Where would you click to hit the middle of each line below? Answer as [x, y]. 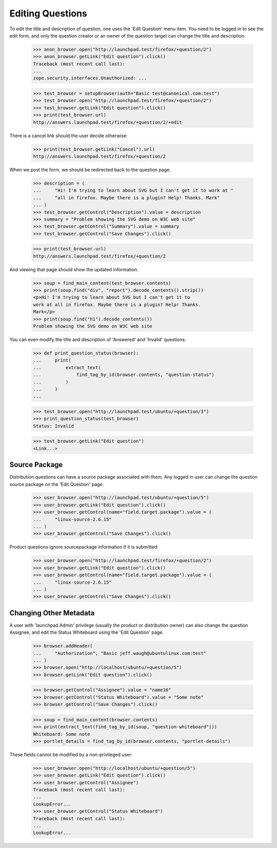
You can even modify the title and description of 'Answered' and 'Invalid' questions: [98, 340]
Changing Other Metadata [52, 613]
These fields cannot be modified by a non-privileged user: [71, 755]
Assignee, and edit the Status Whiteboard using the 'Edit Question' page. [87, 632]
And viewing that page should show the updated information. [74, 269]
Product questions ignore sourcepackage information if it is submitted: [84, 547]
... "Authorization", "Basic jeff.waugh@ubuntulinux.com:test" [120, 653]
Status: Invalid [54, 426]
